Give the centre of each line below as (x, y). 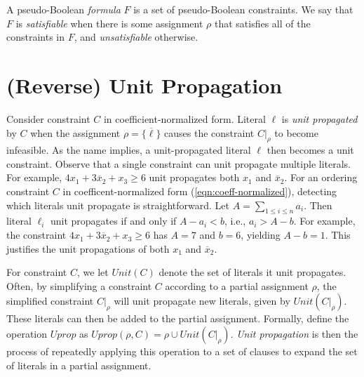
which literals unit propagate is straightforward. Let (118, 205)
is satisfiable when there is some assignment (109, 23)
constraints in (36, 37)
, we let (93, 272)
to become (296, 132)
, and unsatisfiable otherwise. (136, 37)
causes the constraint (209, 132)
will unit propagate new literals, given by (202, 301)
